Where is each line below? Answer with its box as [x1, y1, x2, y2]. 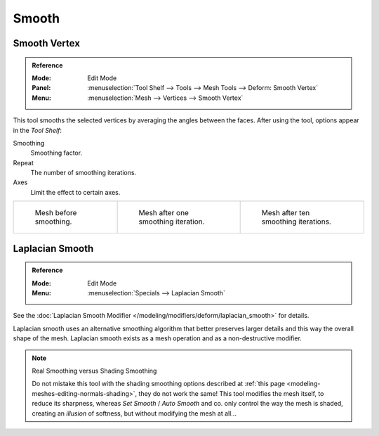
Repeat [13, 158, 34, 167]
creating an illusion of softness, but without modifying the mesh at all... [32, 409, 237, 418]
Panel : [32, 84, 51, 92]
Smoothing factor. [30, 148, 83, 158]
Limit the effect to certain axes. [30, 188, 121, 196]
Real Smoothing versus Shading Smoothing [32, 366, 157, 375]
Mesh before [34, 208, 77, 218]
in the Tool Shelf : [13, 126, 62, 134]
